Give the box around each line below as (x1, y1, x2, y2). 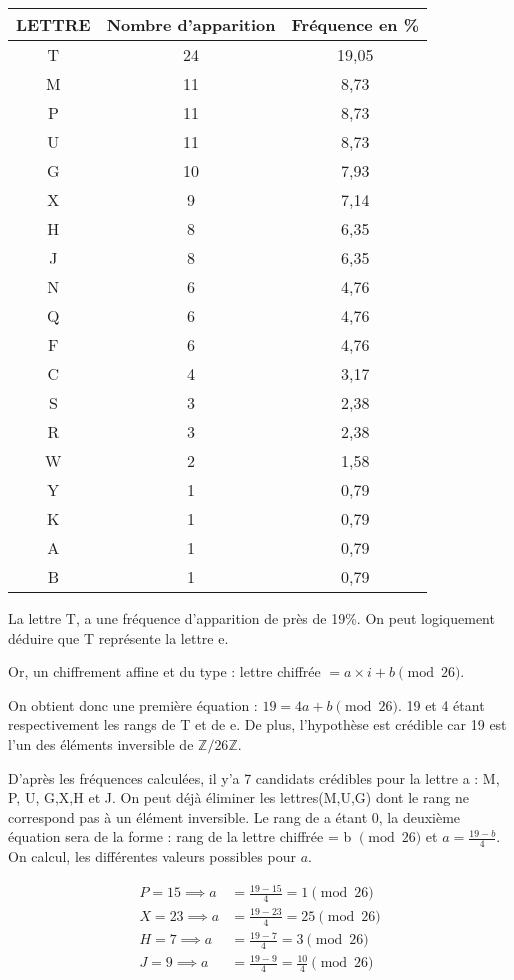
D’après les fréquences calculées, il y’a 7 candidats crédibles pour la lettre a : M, (8, 767, 500, 788)
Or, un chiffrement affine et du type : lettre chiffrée (8, 661, 321, 682)
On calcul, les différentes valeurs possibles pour (8, 846, 296, 867)
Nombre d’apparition (106, 13, 276, 36)
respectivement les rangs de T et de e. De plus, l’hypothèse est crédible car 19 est (8, 714, 507, 735)
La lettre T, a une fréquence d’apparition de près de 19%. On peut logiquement (8, 608, 495, 628)
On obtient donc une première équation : (8, 694, 258, 715)
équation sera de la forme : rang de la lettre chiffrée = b (8, 826, 352, 847)
